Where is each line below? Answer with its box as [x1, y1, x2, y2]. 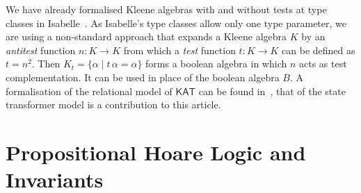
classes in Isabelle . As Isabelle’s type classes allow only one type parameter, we [6, 15, 346, 30]
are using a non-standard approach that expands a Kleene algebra [6, 29, 287, 44]
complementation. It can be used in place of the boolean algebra [6, 69, 280, 84]
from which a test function [123, 42, 236, 57]
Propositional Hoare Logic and [6, 137, 306, 166]
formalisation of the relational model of [6, 83, 173, 98]
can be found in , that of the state [198, 83, 346, 98]
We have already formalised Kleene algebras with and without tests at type [6, 2, 327, 16]
